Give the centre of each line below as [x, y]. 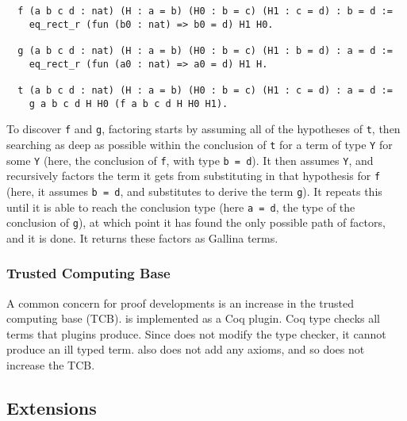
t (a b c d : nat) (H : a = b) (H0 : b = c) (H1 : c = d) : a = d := [205, 90]
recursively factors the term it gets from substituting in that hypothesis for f [194, 176]
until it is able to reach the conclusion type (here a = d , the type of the [181, 207]
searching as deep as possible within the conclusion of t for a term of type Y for [200, 144]
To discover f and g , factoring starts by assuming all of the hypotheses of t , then [203, 129]
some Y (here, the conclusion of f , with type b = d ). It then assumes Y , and [190, 160]
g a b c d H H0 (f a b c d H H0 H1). [129, 103]
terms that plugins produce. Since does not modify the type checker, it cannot [196, 333]
